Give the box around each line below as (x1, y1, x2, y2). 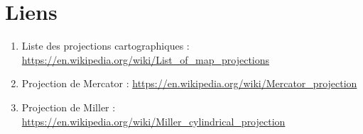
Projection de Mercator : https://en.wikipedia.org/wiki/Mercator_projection (21, 76, 357, 91)
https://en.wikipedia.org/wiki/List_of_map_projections (21, 52, 270, 67)
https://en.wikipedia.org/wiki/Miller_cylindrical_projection (21, 113, 286, 128)
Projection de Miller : (21, 99, 116, 114)
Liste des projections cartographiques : (21, 38, 190, 53)
